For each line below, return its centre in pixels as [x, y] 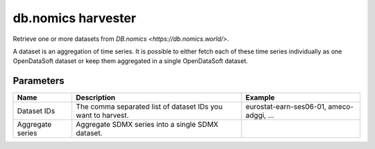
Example [260, 98]
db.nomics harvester [75, 18]
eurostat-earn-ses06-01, [286, 107]
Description [96, 98]
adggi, [256, 116]
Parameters [39, 81]
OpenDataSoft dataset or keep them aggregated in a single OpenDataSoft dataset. [131, 61]
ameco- [341, 107]
